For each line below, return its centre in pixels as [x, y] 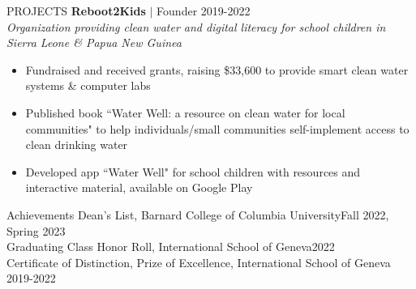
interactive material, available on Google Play [139, 187]
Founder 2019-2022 [204, 11]
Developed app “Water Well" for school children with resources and [193, 171]
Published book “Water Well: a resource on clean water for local [185, 112]
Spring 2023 [36, 230]
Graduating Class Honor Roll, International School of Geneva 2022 [171, 246]
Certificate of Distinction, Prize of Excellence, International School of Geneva [199, 262]
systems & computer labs [88, 85]
